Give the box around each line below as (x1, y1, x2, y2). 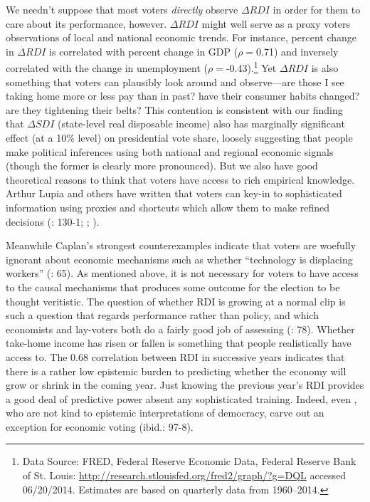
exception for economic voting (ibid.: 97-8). (6, 419, 194, 434)
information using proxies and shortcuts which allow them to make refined (6, 199, 330, 214)
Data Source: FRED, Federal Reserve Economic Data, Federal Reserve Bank (22, 454, 356, 469)
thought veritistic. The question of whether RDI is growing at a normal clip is (6, 293, 346, 308)
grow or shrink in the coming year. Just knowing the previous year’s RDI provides (6, 377, 364, 392)
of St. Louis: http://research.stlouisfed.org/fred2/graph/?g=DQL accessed (22, 468, 347, 483)
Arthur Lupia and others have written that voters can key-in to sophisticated (6, 186, 342, 201)
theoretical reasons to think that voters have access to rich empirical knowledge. (6, 172, 355, 187)
